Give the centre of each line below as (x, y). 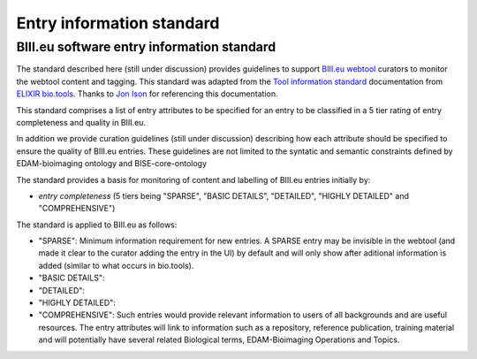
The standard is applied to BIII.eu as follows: (97, 225)
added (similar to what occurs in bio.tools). (116, 265)
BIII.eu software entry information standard (146, 47)
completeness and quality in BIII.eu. (81, 122)
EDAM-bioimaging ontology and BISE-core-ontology (112, 164)
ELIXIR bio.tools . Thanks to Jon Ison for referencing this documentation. (147, 94)
